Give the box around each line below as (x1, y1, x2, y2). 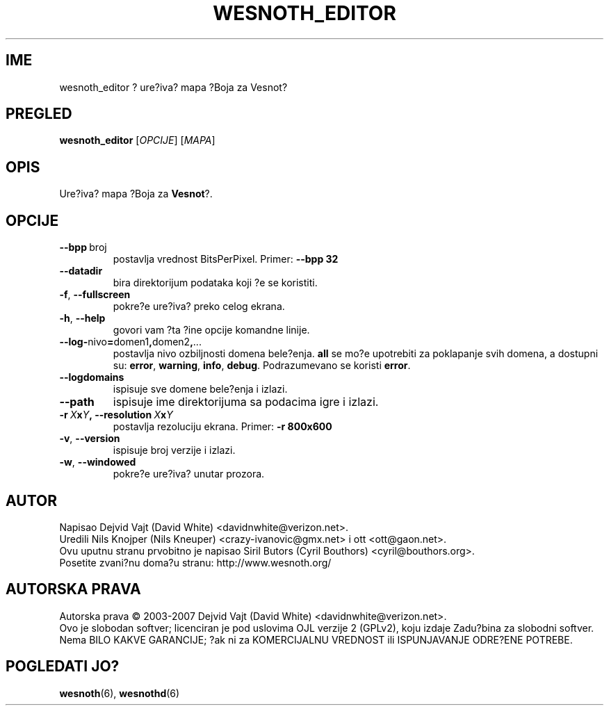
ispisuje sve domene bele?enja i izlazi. (113, 383, 288, 395)
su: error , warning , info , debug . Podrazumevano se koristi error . (113, 359, 411, 372)
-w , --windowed (59, 456, 136, 468)
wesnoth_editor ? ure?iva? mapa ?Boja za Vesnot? (59, 81, 288, 93)
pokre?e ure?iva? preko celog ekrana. (113, 300, 285, 313)
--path (59, 395, 95, 409)
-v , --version (59, 432, 120, 445)
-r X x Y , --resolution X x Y (59, 409, 173, 421)
